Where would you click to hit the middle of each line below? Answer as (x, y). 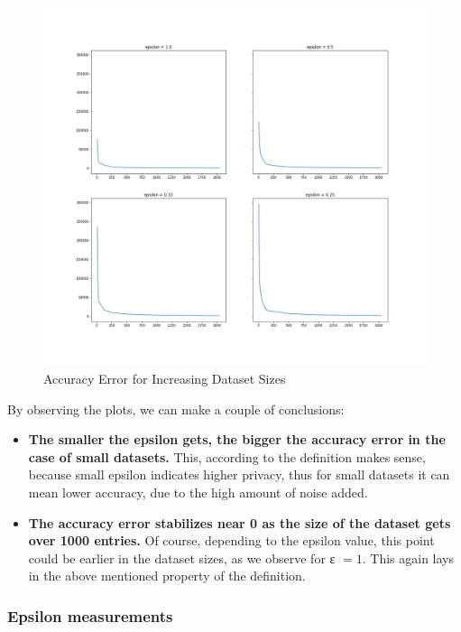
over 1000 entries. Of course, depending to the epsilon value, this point (231, 540)
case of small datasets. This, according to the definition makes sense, (227, 456)
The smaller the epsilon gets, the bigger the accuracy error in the (237, 439)
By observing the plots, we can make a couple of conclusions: (176, 409)
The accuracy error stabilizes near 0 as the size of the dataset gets (240, 522)
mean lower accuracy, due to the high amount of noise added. (198, 493)
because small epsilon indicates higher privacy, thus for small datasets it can (239, 474)
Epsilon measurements (90, 615)
